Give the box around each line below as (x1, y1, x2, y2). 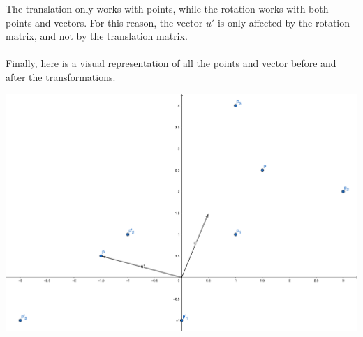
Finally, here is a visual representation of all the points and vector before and (6, 56, 336, 70)
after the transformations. (6, 69, 116, 84)
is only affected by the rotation (217, 15, 350, 29)
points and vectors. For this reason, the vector (6, 15, 203, 29)
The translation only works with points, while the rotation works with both (6, 1, 329, 15)
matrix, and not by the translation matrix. (6, 29, 188, 43)
